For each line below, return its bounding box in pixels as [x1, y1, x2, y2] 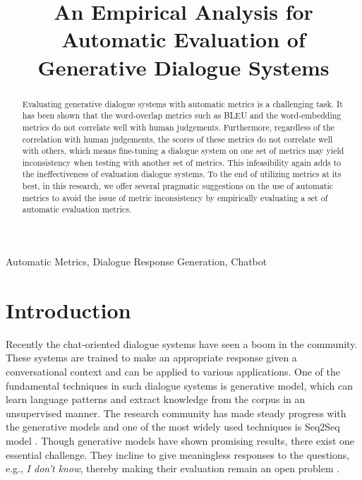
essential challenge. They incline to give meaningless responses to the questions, [6, 447, 350, 462]
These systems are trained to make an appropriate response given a [6, 350, 297, 365]
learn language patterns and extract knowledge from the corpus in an [6, 392, 306, 407]
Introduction [6, 295, 131, 324]
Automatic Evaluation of [61, 25, 306, 54]
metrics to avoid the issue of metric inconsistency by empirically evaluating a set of [22, 191, 328, 203]
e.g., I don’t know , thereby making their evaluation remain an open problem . [6, 461, 340, 476]
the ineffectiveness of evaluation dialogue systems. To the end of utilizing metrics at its [22, 168, 342, 180]
